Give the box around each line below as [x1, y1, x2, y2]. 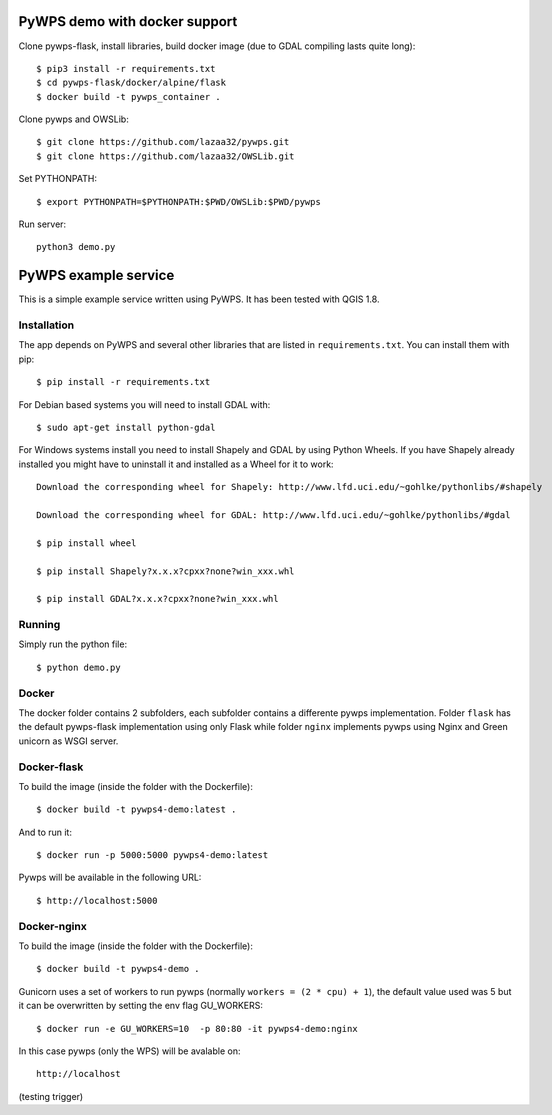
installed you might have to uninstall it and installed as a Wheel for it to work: [18, 458, 334, 470]
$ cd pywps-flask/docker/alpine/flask [36, 77, 227, 89]
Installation [18, 318, 75, 332]
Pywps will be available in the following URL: [18, 871, 202, 884]
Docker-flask [18, 760, 84, 774]
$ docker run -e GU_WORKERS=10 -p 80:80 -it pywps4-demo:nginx [36, 1023, 359, 1034]
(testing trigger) [18, 1090, 84, 1102]
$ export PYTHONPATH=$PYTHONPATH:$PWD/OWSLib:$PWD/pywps [36, 196, 322, 207]
